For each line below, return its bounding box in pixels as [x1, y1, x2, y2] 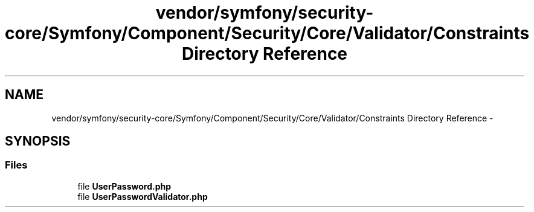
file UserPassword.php [77, 181, 172, 191]
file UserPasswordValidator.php [77, 191, 208, 202]
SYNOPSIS [5, 133, 71, 149]
